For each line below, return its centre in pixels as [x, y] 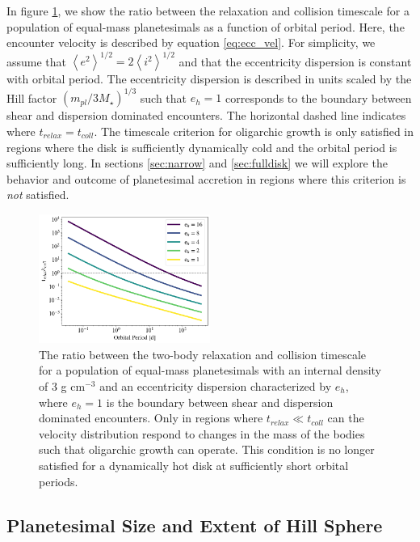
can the [346, 418]
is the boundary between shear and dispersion [220, 402]
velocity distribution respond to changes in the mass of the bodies [202, 433]
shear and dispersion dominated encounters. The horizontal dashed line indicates [206, 115]
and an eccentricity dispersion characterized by [216, 386]
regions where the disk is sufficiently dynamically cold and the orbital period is [202, 147]
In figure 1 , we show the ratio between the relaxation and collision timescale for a [208, 11]
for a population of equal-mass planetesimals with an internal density [210, 370]
